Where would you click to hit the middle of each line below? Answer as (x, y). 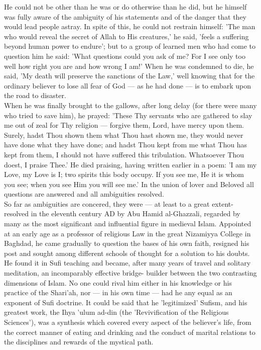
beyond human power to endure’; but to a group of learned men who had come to (130, 46)
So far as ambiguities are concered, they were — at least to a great (107, 203)
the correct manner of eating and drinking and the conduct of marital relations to (130, 332)
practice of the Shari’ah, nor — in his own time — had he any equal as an (118, 292)
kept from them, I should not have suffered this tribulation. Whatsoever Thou (124, 154)
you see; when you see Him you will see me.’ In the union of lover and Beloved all (129, 184)
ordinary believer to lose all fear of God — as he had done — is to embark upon (128, 85)
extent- (223, 203)
